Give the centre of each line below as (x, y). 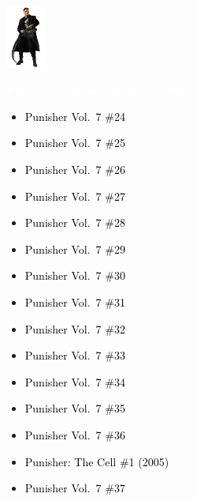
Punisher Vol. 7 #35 (75, 408)
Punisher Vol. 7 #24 (75, 116)
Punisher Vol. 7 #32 (75, 328)
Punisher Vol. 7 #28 (75, 222)
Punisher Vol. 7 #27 (75, 196)
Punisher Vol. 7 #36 (75, 434)
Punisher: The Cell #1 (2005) (97, 461)
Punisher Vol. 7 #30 (75, 275)
